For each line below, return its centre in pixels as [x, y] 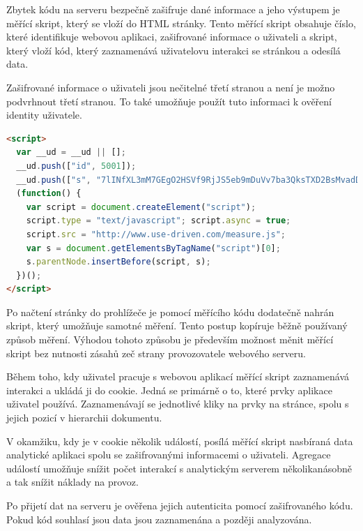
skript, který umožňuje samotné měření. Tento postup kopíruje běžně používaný [177, 326]
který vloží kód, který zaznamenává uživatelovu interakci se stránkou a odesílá [173, 50]
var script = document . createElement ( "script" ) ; [141, 207]
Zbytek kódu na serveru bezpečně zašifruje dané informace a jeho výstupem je [173, 9]
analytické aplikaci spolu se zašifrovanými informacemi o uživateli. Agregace [169, 455]
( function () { [49, 194]
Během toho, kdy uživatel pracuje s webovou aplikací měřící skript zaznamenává [178, 376]
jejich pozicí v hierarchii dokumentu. [84, 418]
